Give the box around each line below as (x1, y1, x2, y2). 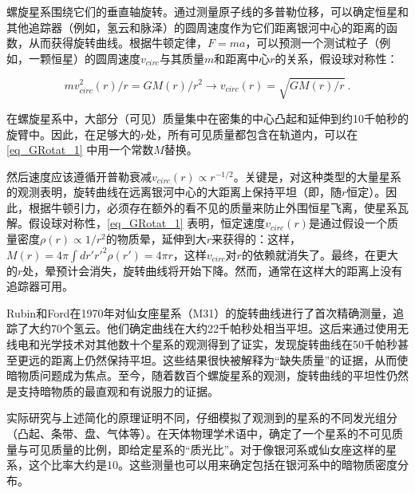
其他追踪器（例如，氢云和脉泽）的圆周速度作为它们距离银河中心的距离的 (6, 18, 386, 35)
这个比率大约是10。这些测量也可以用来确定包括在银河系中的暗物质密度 (28, 456, 397, 473)
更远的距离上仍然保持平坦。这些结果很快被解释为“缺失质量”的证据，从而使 (17, 351, 409, 368)
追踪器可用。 (6, 278, 73, 294)
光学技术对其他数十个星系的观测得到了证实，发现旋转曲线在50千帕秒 (39, 336, 397, 353)
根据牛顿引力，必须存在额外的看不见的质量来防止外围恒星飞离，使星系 (28, 199, 397, 215)
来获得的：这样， (211, 231, 302, 247)
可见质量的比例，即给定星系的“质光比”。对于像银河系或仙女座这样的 (28, 440, 386, 457)
